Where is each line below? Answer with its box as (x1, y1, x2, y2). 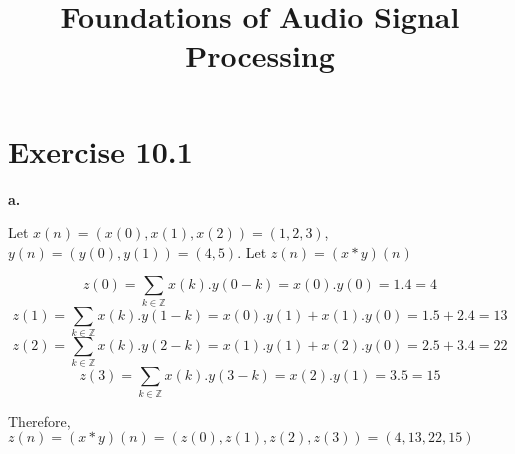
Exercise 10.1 (8, 130, 193, 171)
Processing (185, 35, 335, 76)
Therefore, (8, 410, 71, 431)
